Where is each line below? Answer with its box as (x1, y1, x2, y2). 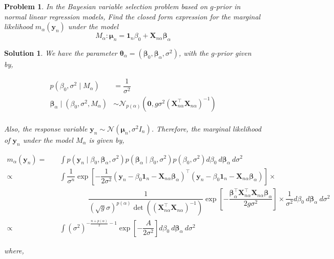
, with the (178, 47, 208, 58)
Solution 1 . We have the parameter (4, 47, 117, 58)
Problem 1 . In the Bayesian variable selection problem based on (4, 1, 207, 11)
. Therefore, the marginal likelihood (151, 123, 261, 134)
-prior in (213, 1, 241, 11)
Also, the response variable (4, 123, 88, 134)
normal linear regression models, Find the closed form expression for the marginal (4, 11, 261, 21)
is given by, (89, 134, 124, 145)
